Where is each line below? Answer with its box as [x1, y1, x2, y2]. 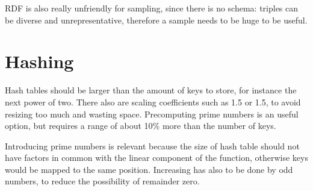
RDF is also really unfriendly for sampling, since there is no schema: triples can [5, 2, 299, 14]
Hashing [5, 49, 74, 74]
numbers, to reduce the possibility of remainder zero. [5, 175, 200, 187]
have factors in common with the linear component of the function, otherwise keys [5, 151, 308, 164]
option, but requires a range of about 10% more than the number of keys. [5, 119, 276, 132]
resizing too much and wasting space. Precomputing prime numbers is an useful [5, 107, 299, 120]
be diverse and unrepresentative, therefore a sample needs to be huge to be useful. [5, 13, 308, 26]
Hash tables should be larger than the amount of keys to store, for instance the [5, 84, 297, 96]
